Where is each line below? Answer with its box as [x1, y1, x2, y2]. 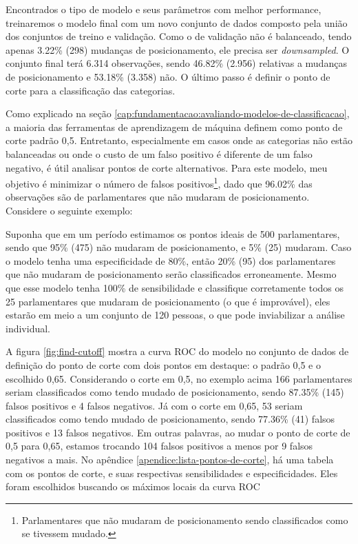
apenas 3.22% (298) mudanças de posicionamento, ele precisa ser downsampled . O [6, 42, 350, 57]
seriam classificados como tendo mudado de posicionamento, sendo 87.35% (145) [6, 385, 344, 399]
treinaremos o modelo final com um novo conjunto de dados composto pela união [6, 15, 348, 30]
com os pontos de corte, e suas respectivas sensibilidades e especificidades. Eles [6, 465, 338, 480]
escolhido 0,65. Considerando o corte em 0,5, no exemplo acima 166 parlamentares [6, 371, 352, 385]
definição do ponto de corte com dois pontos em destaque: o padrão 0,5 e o [6, 357, 321, 372]
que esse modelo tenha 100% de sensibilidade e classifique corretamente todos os [6, 280, 344, 294]
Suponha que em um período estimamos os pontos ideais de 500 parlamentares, [6, 226, 340, 241]
